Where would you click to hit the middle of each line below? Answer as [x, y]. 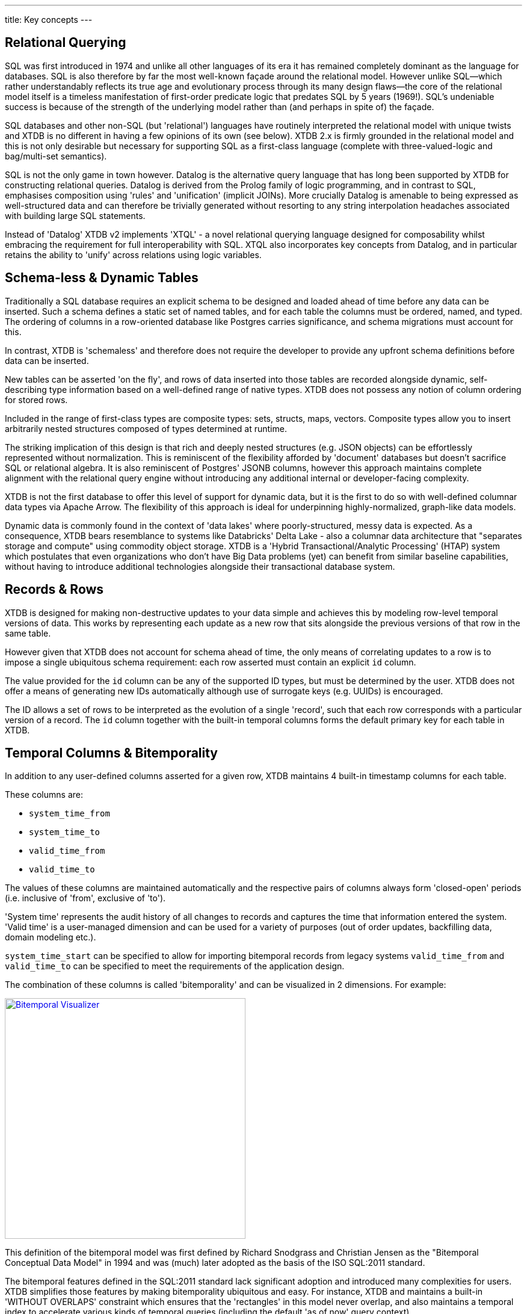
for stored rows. [36, 399]
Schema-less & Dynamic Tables [102, 278]
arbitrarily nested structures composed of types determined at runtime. [146, 428]
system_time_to [65, 832]
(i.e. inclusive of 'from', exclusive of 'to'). [85, 898]
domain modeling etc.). [51, 937]
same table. [28, 633]
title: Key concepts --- [49, 20]
